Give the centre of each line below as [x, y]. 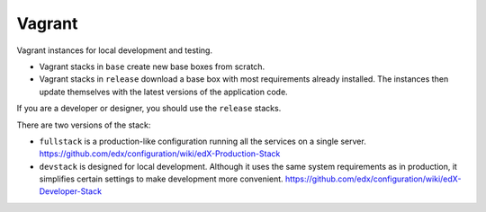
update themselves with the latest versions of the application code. [163, 92]
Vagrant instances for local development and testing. [115, 50]
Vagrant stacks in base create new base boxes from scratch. [152, 66]
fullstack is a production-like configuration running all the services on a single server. [202, 141]
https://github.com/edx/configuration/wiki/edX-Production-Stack [160, 154]
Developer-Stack [71, 191]
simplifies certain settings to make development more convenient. [161, 179]
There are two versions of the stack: [84, 125]
